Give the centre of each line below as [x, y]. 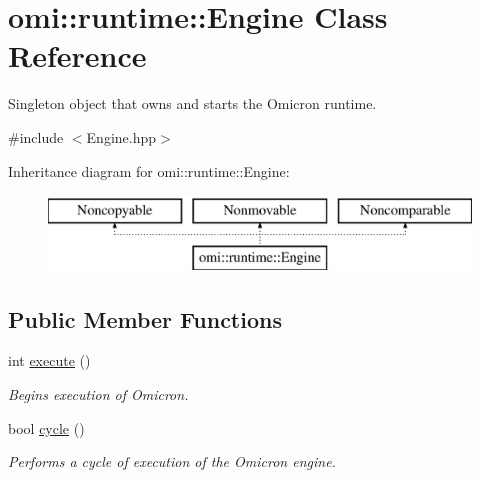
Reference [77, 55]
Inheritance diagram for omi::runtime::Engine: [149, 170]
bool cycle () [46, 427]
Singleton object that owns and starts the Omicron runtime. [192, 103]
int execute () [49, 360]
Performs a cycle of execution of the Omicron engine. [172, 461]
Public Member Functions [145, 318]
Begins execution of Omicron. [98, 394]
